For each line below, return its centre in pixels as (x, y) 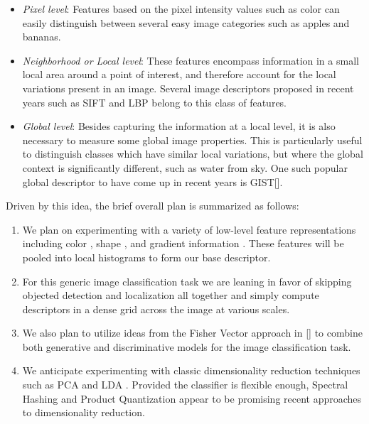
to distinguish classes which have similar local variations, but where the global (193, 154)
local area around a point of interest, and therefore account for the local (179, 74)
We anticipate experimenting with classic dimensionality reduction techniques (191, 370)
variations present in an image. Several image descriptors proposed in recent (188, 88)
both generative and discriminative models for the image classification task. (187, 346)
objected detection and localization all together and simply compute (171, 295)
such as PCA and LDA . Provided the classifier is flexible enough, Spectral (185, 385)
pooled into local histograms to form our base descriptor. (146, 257)
